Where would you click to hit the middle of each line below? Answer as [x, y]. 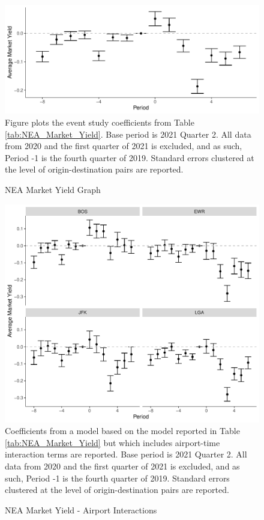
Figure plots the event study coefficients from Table [100, 122]
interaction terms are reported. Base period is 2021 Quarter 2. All [126, 454]
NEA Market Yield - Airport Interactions [81, 509]
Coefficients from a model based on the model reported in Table [122, 431]
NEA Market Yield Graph [53, 189]
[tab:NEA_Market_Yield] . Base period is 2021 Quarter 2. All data [128, 134]
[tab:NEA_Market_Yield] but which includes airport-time [112, 442]
